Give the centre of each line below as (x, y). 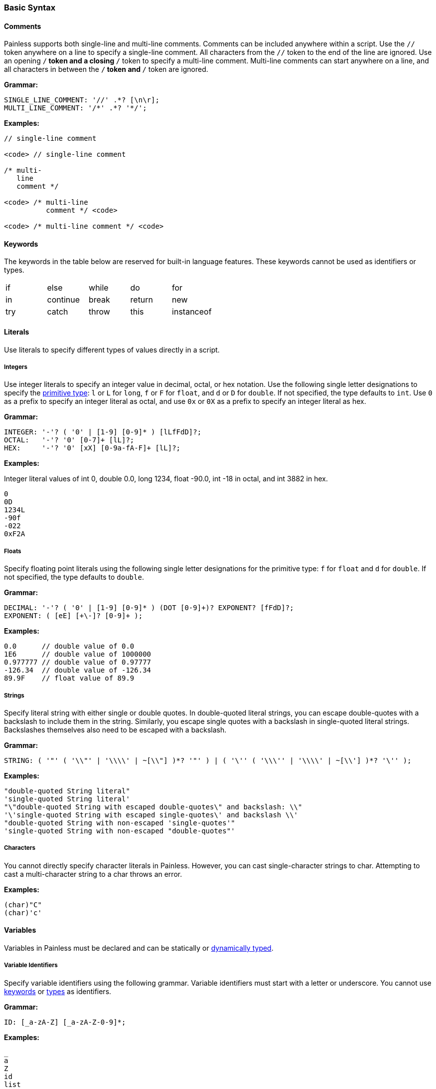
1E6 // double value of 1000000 (78, 654)
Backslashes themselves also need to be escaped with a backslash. (115, 730)
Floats (13, 551)
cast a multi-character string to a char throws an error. (93, 874)
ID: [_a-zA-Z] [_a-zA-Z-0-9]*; (65, 1022)
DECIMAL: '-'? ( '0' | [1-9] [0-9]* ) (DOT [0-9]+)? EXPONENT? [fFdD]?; (149, 608)
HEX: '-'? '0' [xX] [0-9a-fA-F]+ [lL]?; (92, 448)
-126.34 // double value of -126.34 (78, 670)
